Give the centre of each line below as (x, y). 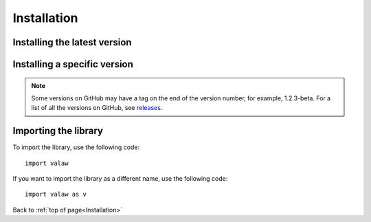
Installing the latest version (72, 42)
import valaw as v (56, 195)
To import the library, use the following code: (76, 147)
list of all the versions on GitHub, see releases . (97, 108)
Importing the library (58, 131)
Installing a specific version (73, 64)
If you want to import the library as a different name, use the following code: (120, 179)
